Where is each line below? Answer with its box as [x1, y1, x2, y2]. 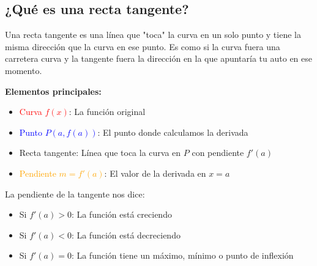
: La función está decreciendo [71, 228, 181, 241]
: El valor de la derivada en [104, 166, 206, 179]
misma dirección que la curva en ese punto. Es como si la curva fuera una [5, 40, 280, 53]
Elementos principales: [5, 84, 102, 97]
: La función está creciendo [71, 208, 172, 221]
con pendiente [192, 146, 244, 159]
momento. [5, 64, 42, 76]
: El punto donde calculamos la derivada [97, 125, 248, 138]
